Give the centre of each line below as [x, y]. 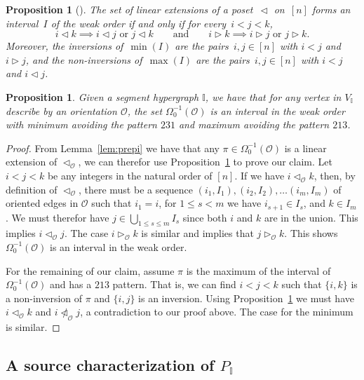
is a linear [305, 148]
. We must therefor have [58, 217]
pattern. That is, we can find [174, 284]
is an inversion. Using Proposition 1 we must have [246, 298]
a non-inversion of [44, 298]
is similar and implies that [197, 233]
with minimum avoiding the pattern [81, 124]
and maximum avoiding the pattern [254, 124]
